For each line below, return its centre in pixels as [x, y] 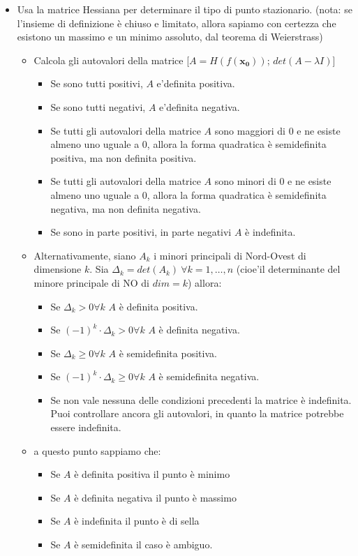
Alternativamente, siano [85, 255]
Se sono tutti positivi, [97, 83]
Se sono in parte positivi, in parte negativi [141, 232]
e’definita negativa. [200, 106]
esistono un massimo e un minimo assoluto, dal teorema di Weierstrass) [170, 37]
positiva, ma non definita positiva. [124, 157]
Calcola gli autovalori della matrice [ [112, 60]
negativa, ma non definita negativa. [126, 208]
